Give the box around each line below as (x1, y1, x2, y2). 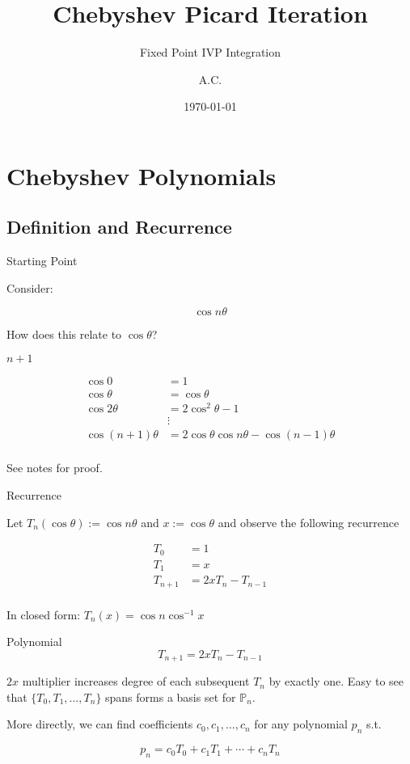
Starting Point (6, 252, 78, 269)
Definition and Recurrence (6, 214, 232, 239)
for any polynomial (254, 715, 348, 732)
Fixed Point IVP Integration (139, 44, 281, 61)
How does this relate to (6, 326, 122, 343)
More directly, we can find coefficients (6, 715, 193, 732)
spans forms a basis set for (105, 688, 236, 705)
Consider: (6, 279, 53, 296)
